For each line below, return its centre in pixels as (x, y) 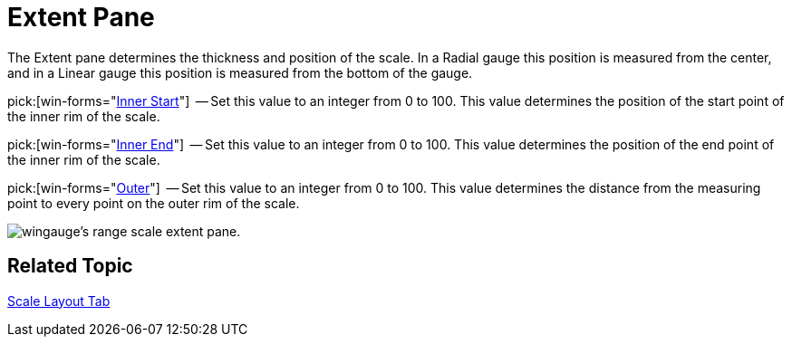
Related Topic (70, 266)
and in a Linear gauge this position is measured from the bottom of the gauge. (240, 72)
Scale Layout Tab (59, 301)
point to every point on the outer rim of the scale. (154, 203)
